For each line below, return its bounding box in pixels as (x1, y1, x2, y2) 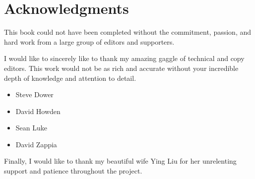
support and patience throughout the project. (4, 166, 142, 176)
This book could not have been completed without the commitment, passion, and (4, 27, 252, 37)
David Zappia (15, 139, 57, 149)
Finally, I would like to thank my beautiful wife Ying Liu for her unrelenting (4, 156, 237, 166)
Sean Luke (15, 122, 47, 133)
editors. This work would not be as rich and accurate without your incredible (4, 62, 239, 73)
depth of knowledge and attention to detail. (4, 72, 136, 83)
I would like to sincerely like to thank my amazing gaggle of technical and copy (4, 53, 245, 63)
